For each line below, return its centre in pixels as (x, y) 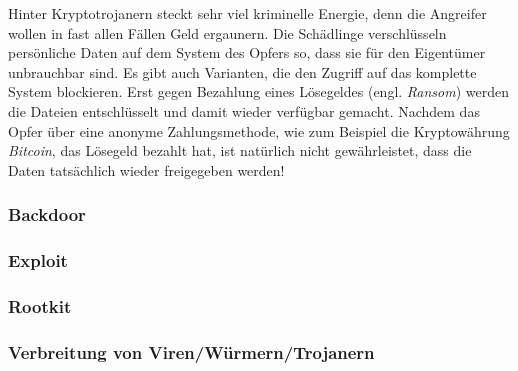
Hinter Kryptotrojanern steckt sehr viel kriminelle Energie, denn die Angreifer (247, 13)
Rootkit (40, 305)
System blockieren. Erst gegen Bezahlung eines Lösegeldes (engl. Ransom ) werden (259, 91)
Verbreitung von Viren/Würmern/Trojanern (191, 351)
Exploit (38, 260)
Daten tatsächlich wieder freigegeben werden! (146, 169)
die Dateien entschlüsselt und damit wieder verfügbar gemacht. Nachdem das (244, 110)
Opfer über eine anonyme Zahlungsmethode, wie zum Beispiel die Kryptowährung (259, 130)
